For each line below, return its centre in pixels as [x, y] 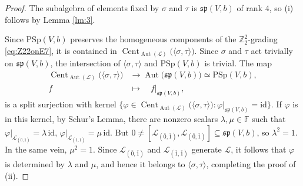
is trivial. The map [238, 63]
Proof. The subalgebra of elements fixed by [82, 8]
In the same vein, [36, 149]
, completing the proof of [251, 164]
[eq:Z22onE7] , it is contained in [61, 50]
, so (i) [281, 8]
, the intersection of [85, 63]
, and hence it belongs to [141, 164]
